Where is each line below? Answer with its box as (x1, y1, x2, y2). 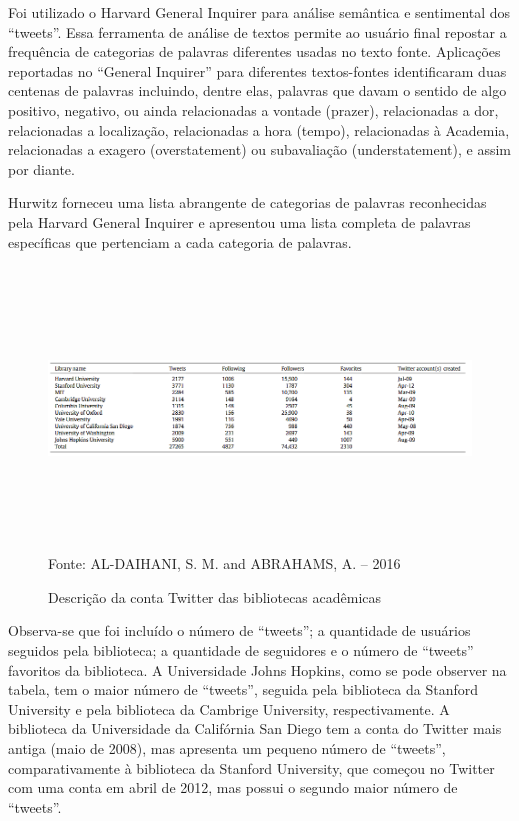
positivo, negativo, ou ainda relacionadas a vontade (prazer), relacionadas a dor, (8, 99, 499, 120)
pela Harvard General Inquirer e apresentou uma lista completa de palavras (8, 211, 471, 232)
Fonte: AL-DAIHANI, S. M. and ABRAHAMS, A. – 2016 (48, 553, 401, 574)
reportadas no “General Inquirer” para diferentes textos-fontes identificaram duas (8, 60, 507, 81)
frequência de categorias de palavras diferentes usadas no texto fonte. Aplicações (8, 41, 501, 62)
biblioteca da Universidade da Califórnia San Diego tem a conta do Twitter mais (8, 718, 502, 739)
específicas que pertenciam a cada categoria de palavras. (8, 231, 352, 252)
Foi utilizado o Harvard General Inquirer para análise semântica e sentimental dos (8, 2, 511, 22)
